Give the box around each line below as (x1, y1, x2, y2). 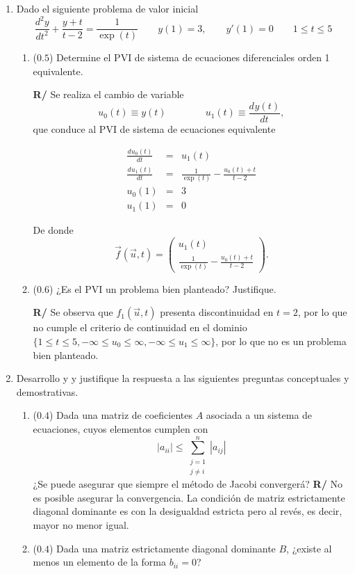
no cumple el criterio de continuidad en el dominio (33, 320, 247, 335)
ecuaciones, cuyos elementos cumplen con (33, 421, 208, 436)
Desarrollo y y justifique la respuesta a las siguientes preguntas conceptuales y (16, 371, 349, 385)
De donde (33, 223, 74, 237)
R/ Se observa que (33, 305, 113, 319)
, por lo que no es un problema (215, 334, 347, 349)
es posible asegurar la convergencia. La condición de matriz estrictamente (33, 490, 345, 504)
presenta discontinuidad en (160, 305, 274, 319)
